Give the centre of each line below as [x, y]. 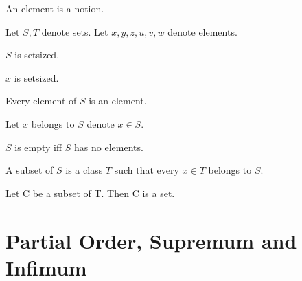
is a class [84, 170]
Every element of [41, 101]
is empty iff [38, 147]
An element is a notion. [55, 8]
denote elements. [202, 31]
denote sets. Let [75, 31]
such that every [147, 170]
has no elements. [109, 147]
